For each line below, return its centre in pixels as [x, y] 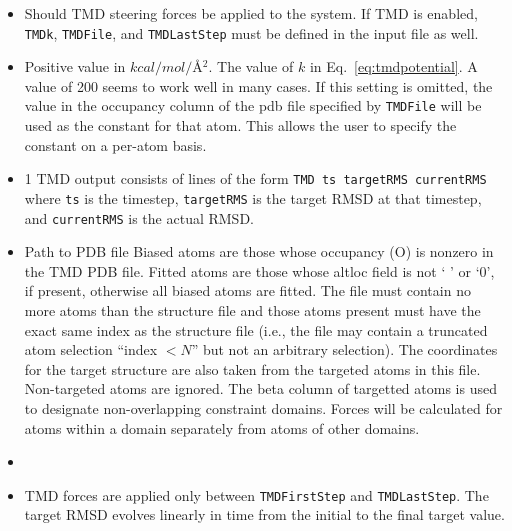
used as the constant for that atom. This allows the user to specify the [240, 125]
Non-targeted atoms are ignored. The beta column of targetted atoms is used [260, 388]
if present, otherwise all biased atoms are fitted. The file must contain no [247, 290]
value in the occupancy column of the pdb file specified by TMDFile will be [253, 105]
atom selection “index [91, 349]
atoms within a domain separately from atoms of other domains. [222, 427]
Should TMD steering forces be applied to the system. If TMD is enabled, [251, 13]
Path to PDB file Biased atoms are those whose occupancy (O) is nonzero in [259, 251]
